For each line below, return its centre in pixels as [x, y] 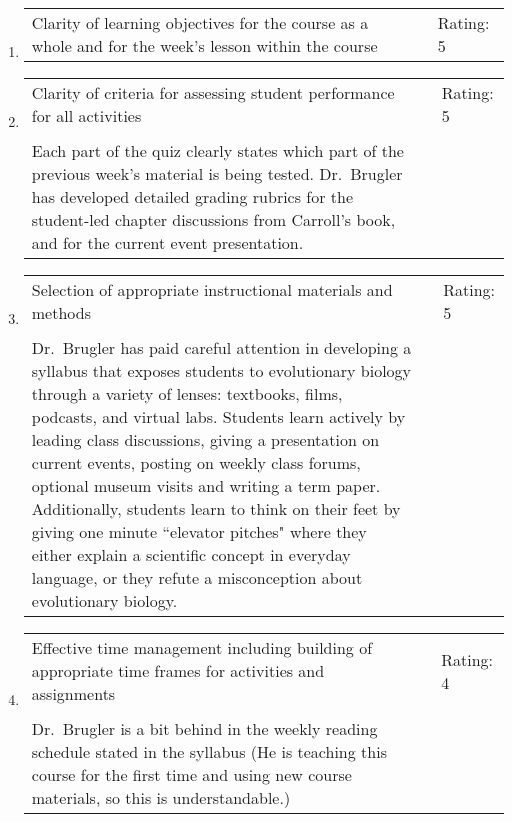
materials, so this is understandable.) [161, 797]
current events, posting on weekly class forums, [196, 462]
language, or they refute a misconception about [197, 577]
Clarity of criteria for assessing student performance [213, 92]
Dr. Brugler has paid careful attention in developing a [221, 347]
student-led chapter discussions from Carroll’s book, [213, 219]
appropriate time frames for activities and [178, 670]
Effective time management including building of [202, 647]
